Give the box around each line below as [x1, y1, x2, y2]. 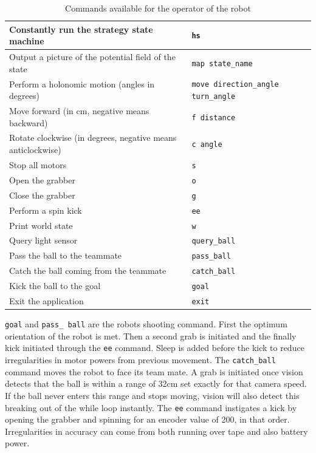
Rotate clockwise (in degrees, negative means [9, 131, 177, 144]
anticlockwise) [9, 143, 61, 156]
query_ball [191, 237, 236, 246]
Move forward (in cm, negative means [9, 104, 149, 117]
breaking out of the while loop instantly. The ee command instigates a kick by [5, 401, 297, 414]
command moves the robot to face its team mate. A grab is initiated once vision [5, 365, 303, 378]
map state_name [191, 59, 253, 68]
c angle [191, 140, 222, 149]
